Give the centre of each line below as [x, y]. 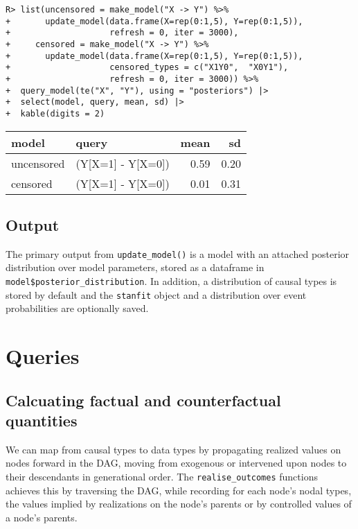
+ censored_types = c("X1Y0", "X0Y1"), [147, 68]
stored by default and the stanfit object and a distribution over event [156, 294]
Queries [43, 356]
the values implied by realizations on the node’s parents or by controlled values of [179, 504]
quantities [42, 420]
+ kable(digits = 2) [55, 113]
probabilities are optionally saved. [77, 308]
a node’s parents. [42, 517]
